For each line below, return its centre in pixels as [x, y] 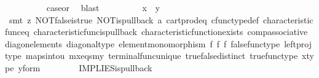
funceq [17, 32]
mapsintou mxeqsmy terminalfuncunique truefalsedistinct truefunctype [162, 56]
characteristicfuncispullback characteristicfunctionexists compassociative [171, 32]
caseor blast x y [103, 7]
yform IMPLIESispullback [85, 67]
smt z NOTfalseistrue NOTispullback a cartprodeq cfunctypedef [134, 19]
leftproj [298, 43]
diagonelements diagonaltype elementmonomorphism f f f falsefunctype [143, 43]
